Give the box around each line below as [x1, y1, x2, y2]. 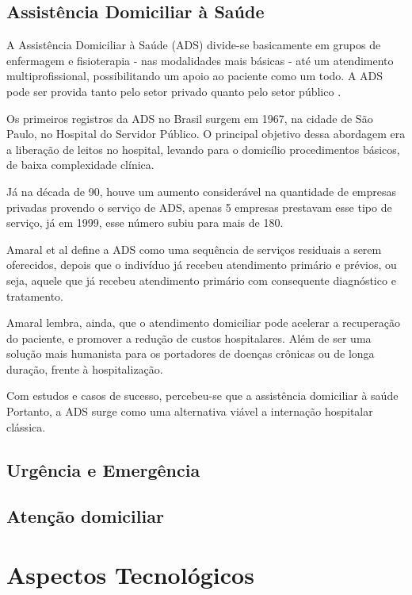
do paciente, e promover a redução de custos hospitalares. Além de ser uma [6, 329, 372, 346]
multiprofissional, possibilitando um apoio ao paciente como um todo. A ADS [6, 67, 383, 84]
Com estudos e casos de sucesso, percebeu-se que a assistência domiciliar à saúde [6, 387, 399, 404]
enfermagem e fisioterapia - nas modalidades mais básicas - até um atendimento [6, 52, 394, 68]
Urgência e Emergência [6, 457, 200, 482]
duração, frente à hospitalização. [6, 360, 163, 377]
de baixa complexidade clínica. [6, 156, 154, 173]
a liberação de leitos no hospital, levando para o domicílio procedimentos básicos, [6, 140, 400, 157]
